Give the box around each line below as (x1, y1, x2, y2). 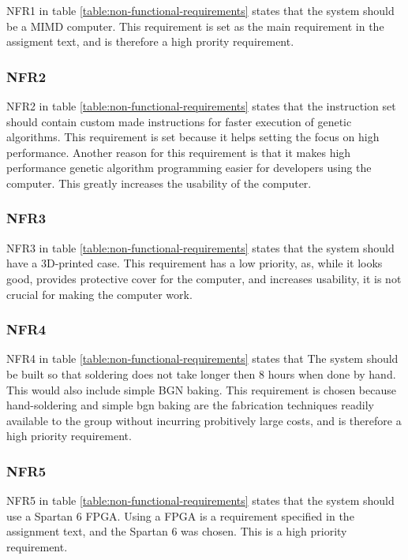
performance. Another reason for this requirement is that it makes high (6, 144, 351, 160)
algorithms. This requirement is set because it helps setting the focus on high (6, 129, 380, 145)
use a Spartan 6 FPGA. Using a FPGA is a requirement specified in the (6, 507, 354, 524)
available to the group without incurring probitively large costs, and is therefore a (6, 412, 402, 428)
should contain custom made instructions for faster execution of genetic (6, 113, 352, 129)
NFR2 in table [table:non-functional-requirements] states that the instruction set (6, 98, 396, 114)
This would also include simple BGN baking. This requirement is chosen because (6, 381, 396, 398)
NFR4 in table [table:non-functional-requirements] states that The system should (6, 350, 399, 367)
